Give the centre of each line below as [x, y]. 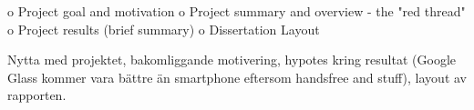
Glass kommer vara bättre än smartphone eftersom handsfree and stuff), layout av [237, 77]
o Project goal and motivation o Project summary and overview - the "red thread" [237, 11]
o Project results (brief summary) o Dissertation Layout [164, 29]
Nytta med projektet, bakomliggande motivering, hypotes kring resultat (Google [232, 60]
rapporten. [37, 95]
